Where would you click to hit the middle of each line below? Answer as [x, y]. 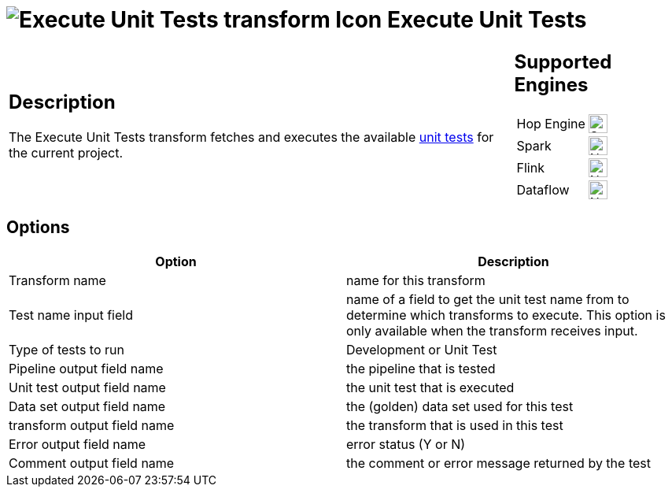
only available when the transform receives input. [492, 330]
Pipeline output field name [86, 368]
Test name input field [71, 315]
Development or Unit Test [422, 349]
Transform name [57, 280]
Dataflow [543, 189]
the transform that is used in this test [455, 425]
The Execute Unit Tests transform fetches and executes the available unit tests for [251, 137]
